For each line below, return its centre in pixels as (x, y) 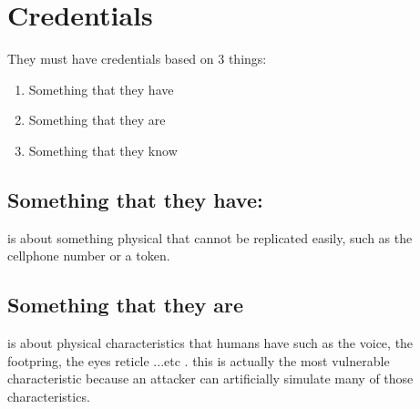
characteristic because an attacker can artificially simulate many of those (210, 378)
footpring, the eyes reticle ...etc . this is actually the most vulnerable (199, 360)
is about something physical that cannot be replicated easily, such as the (210, 237)
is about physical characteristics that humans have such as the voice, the (210, 343)
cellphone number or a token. (89, 256)
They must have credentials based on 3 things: (137, 59)
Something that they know (103, 150)
